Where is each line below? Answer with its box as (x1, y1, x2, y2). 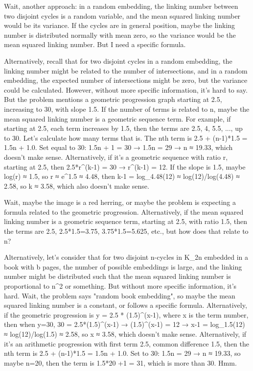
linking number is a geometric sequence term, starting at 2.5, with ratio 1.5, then (4, 216, 248, 226)
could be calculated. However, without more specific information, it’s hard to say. (4, 84, 248, 95)
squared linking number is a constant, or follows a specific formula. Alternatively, (4, 300, 247, 310)
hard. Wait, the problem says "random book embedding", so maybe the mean (4, 290, 235, 300)
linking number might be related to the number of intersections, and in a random (4, 65, 248, 75)
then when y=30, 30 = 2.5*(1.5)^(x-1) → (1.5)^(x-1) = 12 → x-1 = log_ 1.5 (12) (4, 319, 245, 329)
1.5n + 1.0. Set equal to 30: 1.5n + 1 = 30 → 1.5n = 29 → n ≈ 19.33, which (4, 142, 233, 152)
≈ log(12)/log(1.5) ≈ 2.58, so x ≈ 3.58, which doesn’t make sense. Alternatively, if (4, 329, 247, 339)
